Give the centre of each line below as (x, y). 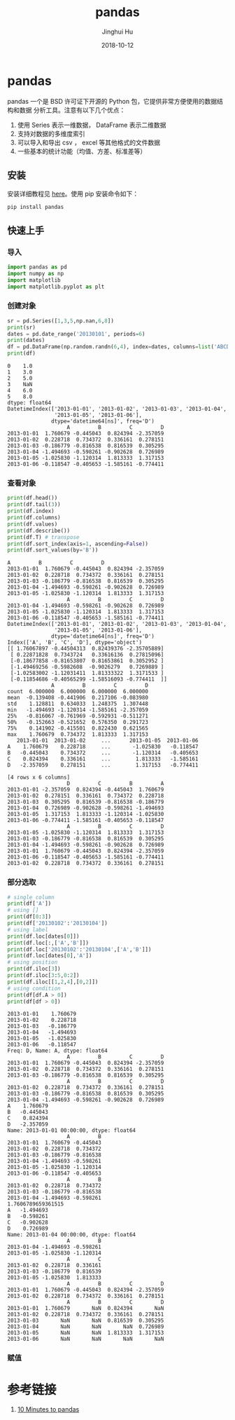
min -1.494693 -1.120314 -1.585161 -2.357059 (78, 710)
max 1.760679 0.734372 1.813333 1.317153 (78, 735)
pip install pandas (36, 207)
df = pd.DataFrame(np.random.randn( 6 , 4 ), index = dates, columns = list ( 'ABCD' (120, 347)
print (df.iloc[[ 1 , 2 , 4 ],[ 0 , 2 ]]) (53, 982)
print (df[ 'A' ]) (29, 904)
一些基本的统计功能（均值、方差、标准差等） (82, 151)
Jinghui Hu (117, 32)
